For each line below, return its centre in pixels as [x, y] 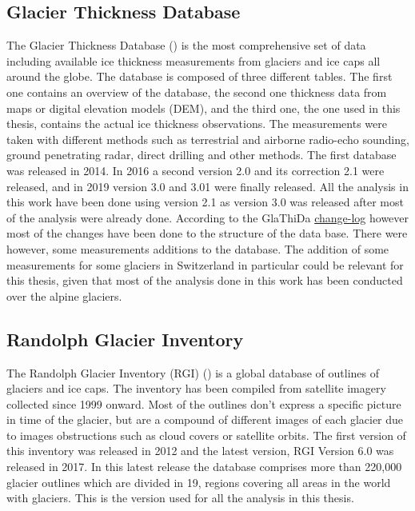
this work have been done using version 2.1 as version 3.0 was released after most [205, 202]
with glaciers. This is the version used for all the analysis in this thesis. [180, 498]
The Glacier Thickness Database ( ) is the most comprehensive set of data [186, 45]
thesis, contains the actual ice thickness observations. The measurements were [197, 124]
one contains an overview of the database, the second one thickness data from [197, 92]
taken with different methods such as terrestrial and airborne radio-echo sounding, [208, 139]
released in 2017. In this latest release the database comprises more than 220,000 [204, 467]
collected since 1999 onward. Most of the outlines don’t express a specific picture [204, 403]
